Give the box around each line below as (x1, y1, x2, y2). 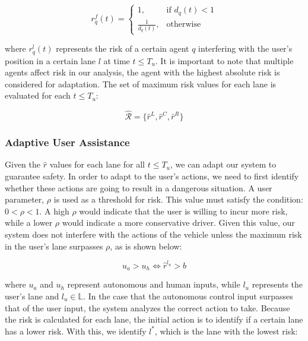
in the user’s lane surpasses (5, 239, 103, 252)
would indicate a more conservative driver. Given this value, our (62, 216, 295, 229)
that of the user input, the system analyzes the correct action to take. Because (5, 301, 290, 314)
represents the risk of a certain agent (56, 42, 189, 55)
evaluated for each (5, 89, 71, 102)
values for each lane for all (49, 158, 145, 170)
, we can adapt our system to (170, 158, 277, 170)
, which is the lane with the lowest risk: (154, 324, 298, 337)
